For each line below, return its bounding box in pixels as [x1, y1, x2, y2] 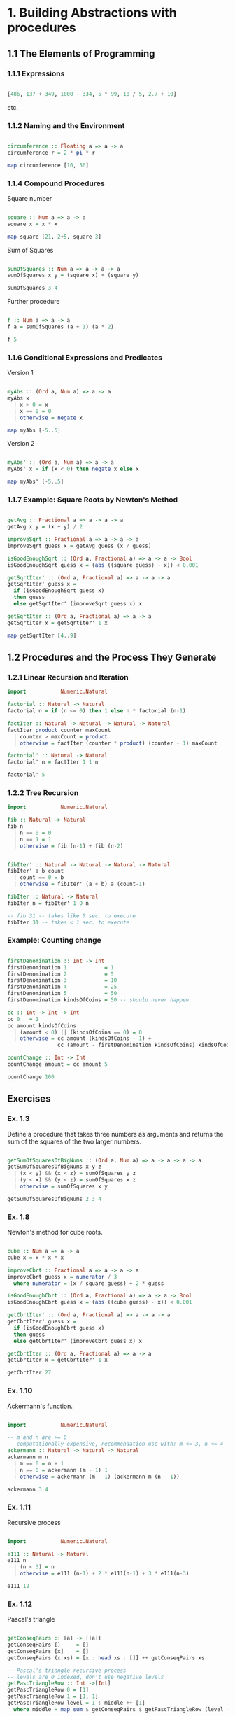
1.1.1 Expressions [7, 69, 65, 78]
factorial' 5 [7, 771, 45, 778]
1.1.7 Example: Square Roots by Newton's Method [7, 495, 178, 505]
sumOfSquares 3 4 [7, 285, 58, 292]
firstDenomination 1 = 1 [7, 964, 114, 971]
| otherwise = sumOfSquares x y [13, 1183, 108, 1190]
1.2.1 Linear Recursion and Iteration [7, 672, 129, 682]
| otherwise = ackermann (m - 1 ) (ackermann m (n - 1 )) [13, 1473, 180, 1480]
